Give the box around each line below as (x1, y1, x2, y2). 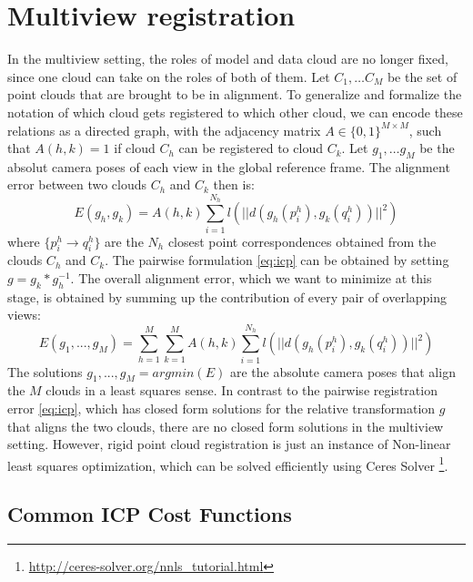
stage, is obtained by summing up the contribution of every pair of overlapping (7, 287, 448, 306)
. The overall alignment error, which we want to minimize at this (70, 269, 432, 287)
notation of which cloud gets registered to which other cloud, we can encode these (7, 102, 463, 121)
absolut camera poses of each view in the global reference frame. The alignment (7, 157, 450, 176)
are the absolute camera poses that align (229, 362, 456, 381)
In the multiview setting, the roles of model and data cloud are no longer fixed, (7, 49, 448, 68)
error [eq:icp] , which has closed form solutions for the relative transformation (7, 398, 436, 417)
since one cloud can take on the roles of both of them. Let (7, 66, 330, 86)
